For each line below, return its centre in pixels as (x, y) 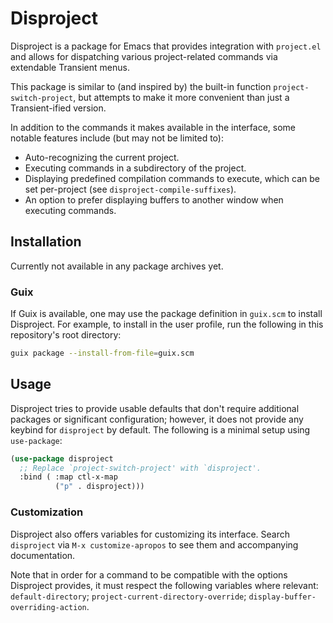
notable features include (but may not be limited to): (117, 138)
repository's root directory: (66, 335)
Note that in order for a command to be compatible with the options (149, 574)
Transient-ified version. (58, 108)
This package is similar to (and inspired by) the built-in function (141, 86)
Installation (46, 242)
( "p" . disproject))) (99, 487)
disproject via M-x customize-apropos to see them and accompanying (154, 544)
